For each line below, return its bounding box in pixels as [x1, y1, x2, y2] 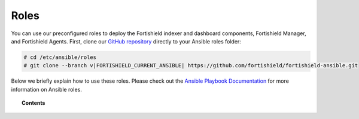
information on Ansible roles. [11, 86, 82, 93]
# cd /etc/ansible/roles [23, 54, 97, 61]
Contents [22, 99, 45, 107]
